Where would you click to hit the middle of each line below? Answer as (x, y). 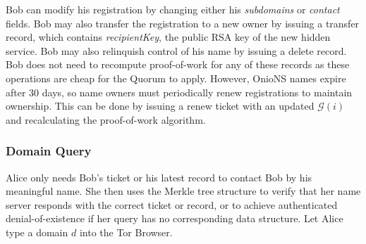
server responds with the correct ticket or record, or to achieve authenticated (172, 204)
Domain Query (49, 151)
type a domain (37, 232)
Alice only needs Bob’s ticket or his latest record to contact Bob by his (159, 177)
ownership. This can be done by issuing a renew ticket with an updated (160, 106)
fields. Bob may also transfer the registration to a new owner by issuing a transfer (183, 23)
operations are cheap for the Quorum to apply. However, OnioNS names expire (176, 78)
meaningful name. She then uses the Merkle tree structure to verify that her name (183, 191)
